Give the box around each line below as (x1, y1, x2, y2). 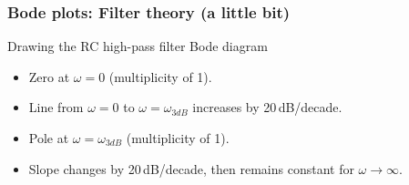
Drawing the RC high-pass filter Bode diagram (7, 36, 268, 56)
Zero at (28, 67, 70, 86)
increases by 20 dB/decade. (192, 98, 343, 117)
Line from (28, 98, 84, 117)
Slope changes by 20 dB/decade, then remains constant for (28, 159, 354, 178)
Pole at (28, 128, 69, 147)
